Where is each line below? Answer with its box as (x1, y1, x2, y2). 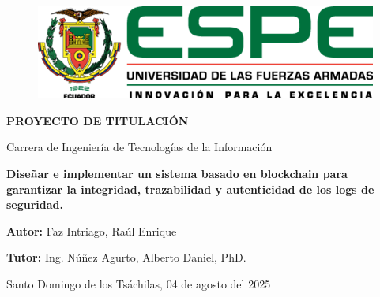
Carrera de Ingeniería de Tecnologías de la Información (6, 139, 273, 155)
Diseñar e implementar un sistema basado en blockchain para (6, 165, 348, 182)
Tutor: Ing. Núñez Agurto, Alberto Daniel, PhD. (6, 249, 246, 265)
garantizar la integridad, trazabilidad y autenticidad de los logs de (6, 180, 374, 197)
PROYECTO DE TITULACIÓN (6, 112, 189, 128)
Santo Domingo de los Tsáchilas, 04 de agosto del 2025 (6, 276, 271, 291)
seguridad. (6, 196, 64, 213)
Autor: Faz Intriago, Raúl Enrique (6, 222, 177, 239)
